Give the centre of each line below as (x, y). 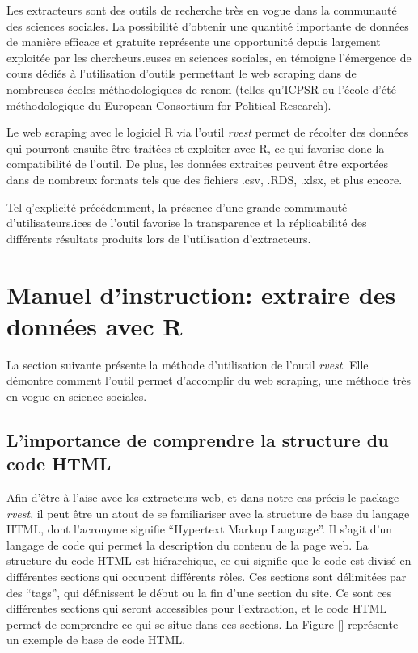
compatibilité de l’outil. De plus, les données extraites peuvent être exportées (198, 164)
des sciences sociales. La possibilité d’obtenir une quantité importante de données (208, 25)
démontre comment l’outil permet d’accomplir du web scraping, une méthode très (209, 380)
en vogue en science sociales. (77, 396)
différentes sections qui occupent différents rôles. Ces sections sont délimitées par (207, 576)
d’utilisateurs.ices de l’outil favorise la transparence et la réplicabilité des (187, 223)
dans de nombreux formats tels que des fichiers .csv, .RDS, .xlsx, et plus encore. (205, 179)
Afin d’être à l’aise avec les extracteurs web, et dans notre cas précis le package (203, 497)
